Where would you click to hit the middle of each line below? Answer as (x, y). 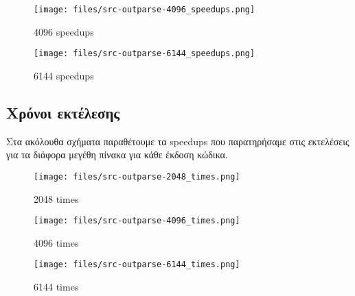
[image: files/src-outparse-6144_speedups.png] (145, 54)
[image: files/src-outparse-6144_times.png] (137, 265)
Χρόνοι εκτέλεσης (63, 112)
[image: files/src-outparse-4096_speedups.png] (145, 10)
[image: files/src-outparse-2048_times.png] (137, 176)
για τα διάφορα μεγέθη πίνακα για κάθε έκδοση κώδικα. (117, 155)
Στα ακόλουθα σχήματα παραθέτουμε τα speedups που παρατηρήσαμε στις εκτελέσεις (178, 141)
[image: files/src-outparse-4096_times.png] (137, 221)
